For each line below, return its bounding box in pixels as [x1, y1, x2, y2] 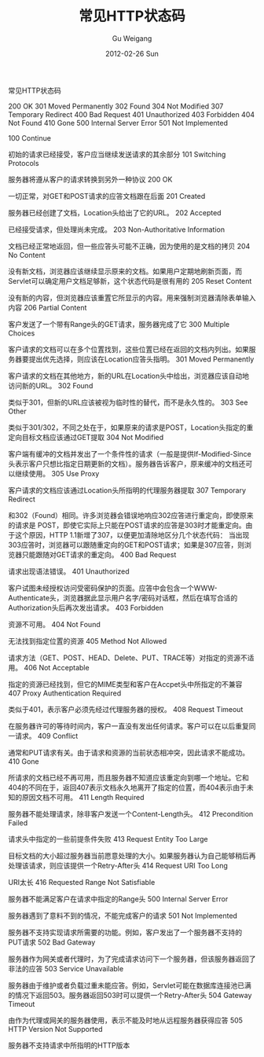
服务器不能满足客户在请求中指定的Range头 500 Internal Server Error [8, 894, 229, 904]
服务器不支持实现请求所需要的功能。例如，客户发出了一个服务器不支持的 [8, 927, 242, 937]
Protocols [8, 158, 39, 167]
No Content [8, 250, 46, 259]
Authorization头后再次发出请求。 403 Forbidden [8, 603, 163, 612]
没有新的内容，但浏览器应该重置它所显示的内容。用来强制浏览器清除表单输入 [8, 292, 256, 303]
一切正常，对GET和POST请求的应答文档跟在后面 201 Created [8, 191, 206, 200]
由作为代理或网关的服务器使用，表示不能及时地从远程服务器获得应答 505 [8, 1015, 244, 1025]
